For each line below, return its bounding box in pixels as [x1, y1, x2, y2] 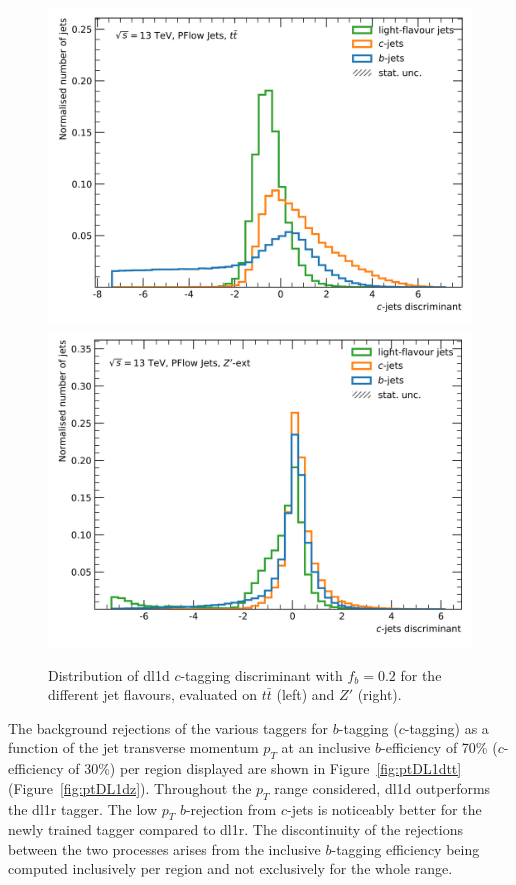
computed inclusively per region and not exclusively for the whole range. [8, 858, 453, 879]
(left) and [276, 684, 335, 705]
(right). [357, 684, 402, 705]
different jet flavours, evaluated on [48, 684, 257, 705]
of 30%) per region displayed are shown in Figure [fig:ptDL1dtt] [68, 758, 462, 779]
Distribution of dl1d [48, 664, 170, 685]
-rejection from [185, 798, 277, 819]
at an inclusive [281, 737, 371, 758]
